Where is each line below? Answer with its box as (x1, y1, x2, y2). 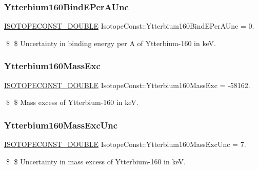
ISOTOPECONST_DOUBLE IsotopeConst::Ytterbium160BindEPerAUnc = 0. (4, 20, 254, 31)
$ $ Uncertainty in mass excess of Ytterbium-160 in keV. (6, 156, 186, 166)
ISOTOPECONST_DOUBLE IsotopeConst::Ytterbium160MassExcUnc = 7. (4, 139, 246, 150)
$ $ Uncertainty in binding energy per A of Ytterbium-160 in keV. (6, 37, 216, 48)
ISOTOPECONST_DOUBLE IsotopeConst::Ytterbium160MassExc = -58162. (4, 79, 250, 90)
